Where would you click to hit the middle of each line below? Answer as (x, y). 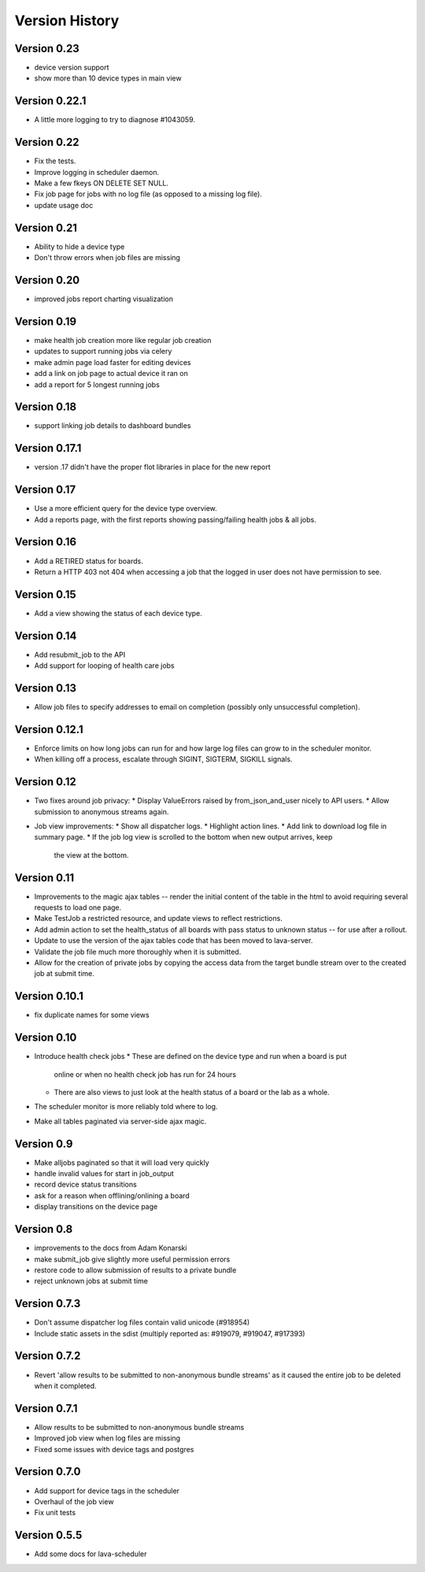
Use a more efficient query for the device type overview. (126, 508)
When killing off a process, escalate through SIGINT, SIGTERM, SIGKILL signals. (163, 759)
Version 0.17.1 (48, 448)
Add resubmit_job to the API (80, 654)
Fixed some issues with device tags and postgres (114, 1449)
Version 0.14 (46, 636)
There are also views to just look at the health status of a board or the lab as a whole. (192, 1093)
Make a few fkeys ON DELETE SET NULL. (102, 183)
